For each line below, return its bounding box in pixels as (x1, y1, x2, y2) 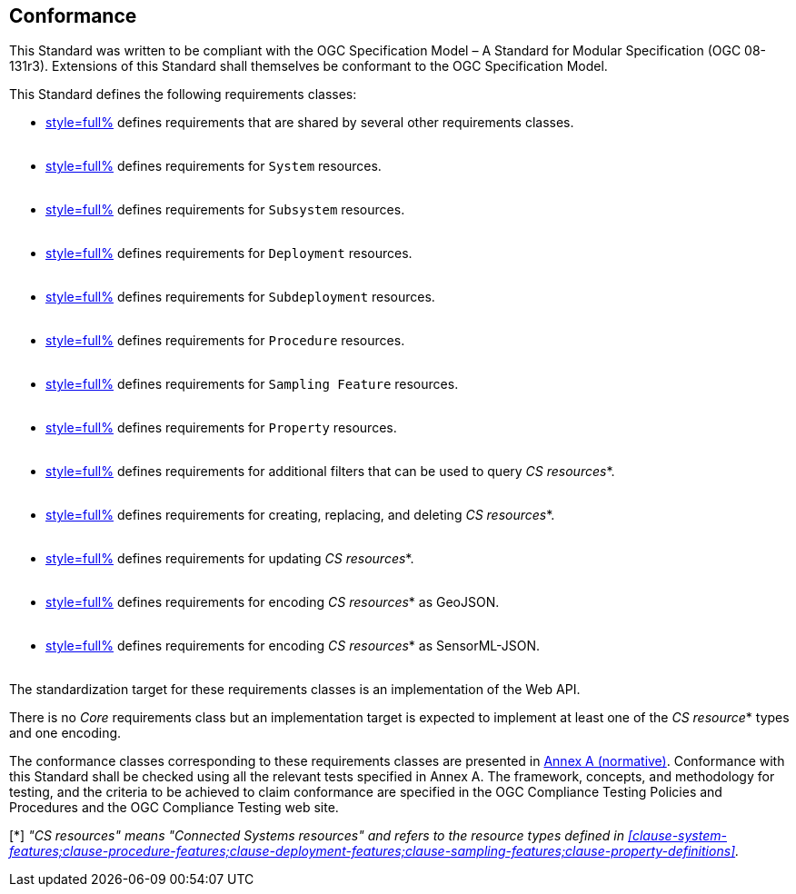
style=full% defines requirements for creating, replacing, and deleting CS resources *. (45, 507, 555, 523)
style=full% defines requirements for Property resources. (45, 420, 397, 436)
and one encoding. (9, 725, 122, 741)
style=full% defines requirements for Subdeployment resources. (45, 289, 435, 305)
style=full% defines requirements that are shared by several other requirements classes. (45, 114, 574, 131)
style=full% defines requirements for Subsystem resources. (45, 202, 405, 218)
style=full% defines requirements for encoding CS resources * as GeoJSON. (45, 594, 500, 611)
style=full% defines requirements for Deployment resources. (45, 245, 413, 262)
